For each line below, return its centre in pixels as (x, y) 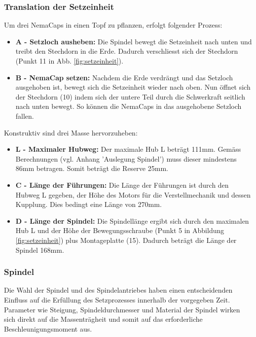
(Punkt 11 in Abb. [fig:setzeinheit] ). (69, 61)
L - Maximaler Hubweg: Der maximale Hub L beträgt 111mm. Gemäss (128, 149)
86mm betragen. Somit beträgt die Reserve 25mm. (92, 168)
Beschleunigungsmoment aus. (48, 328)
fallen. (25, 116)
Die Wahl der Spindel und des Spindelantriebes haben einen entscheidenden (118, 290)
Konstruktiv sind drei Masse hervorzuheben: (71, 132)
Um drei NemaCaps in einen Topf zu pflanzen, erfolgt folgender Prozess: (113, 25)
